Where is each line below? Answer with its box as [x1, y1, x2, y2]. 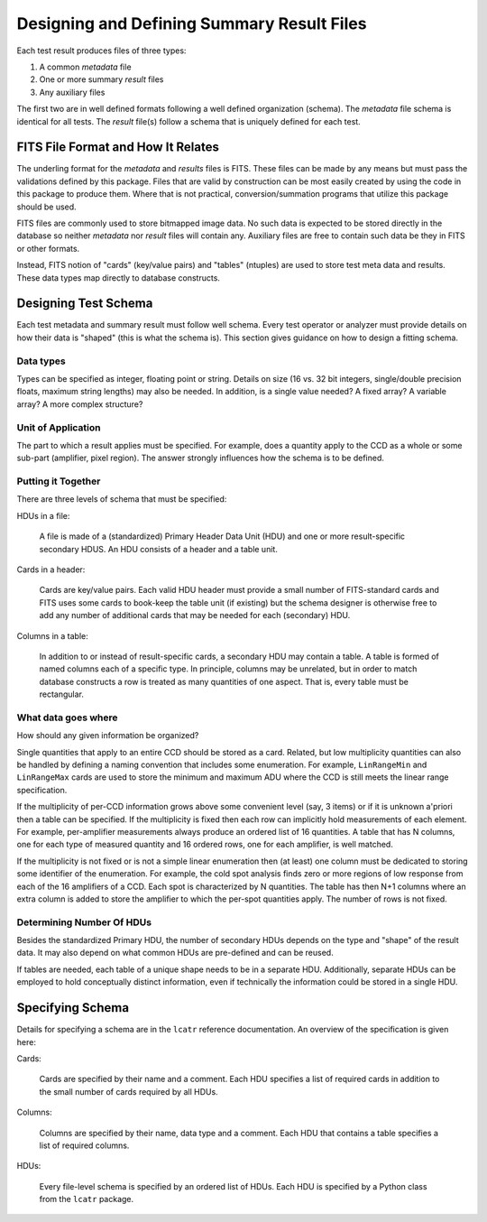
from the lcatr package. [39, 1194, 134, 1205]
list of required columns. [39, 1140, 130, 1151]
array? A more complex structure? [16, 398, 143, 410]
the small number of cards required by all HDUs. [39, 1086, 218, 1097]
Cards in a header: [16, 564, 86, 575]
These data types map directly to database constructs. [16, 272, 221, 283]
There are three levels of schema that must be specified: [16, 494, 227, 505]
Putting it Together [16, 475, 101, 487]
